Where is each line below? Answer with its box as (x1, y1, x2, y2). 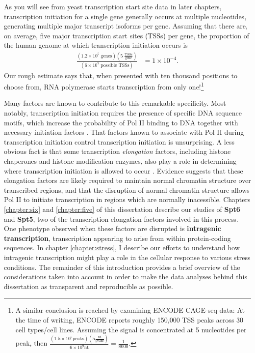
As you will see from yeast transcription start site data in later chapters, (4, 1, 222, 11)
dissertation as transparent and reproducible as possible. (4, 281, 173, 291)
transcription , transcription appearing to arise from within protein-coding (4, 233, 231, 243)
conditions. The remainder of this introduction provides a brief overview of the (4, 262, 240, 272)
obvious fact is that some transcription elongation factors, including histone (4, 146, 231, 156)
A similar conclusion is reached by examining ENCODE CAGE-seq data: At (15, 305, 245, 315)
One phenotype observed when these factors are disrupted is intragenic (4, 223, 221, 234)
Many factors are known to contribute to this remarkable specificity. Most (4, 98, 226, 108)
